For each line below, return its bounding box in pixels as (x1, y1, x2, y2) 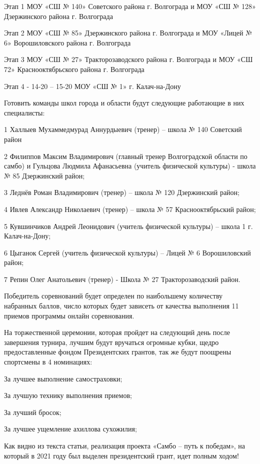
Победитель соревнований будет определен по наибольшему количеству (4, 290, 223, 301)
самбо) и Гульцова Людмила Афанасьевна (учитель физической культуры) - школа (4, 160, 256, 171)
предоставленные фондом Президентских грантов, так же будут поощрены (4, 346, 231, 357)
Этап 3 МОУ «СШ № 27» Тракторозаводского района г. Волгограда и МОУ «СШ (4, 54, 253, 64)
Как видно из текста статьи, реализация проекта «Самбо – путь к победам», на (4, 440, 245, 450)
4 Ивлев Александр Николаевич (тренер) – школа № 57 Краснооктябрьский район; (4, 203, 256, 214)
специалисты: (4, 107, 45, 117)
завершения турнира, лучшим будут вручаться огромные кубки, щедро (4, 336, 219, 347)
